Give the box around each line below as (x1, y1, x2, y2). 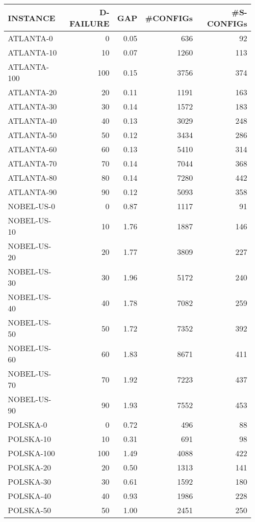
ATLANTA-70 (8, 158, 57, 169)
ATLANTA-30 (8, 101, 57, 112)
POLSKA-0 (8, 419, 48, 430)
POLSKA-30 (8, 476, 51, 487)
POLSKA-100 (8, 447, 55, 459)
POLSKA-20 (8, 462, 51, 473)
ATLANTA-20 (8, 86, 57, 98)
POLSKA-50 (8, 504, 51, 516)
